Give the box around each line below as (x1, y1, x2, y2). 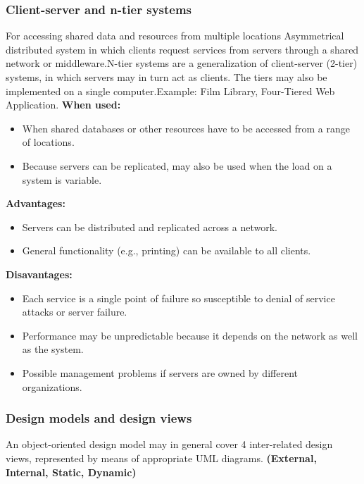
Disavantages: (6, 266, 73, 281)
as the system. (22, 342, 84, 356)
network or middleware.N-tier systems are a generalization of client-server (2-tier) (6, 56, 358, 70)
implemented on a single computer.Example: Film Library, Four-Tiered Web (6, 83, 335, 98)
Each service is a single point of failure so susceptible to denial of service (22, 290, 335, 305)
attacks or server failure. (22, 304, 127, 319)
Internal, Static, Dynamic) (6, 464, 137, 479)
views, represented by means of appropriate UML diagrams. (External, (6, 450, 317, 465)
